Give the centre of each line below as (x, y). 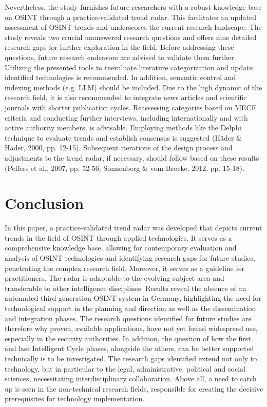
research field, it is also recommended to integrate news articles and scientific (126, 97)
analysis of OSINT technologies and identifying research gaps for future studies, (130, 258)
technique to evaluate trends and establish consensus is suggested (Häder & (123, 137)
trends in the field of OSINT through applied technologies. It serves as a (118, 237)
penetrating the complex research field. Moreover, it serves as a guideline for (125, 268)
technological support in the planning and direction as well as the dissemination (130, 308)
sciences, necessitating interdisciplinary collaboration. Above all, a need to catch (131, 379)
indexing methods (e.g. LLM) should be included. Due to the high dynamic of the (133, 87)
